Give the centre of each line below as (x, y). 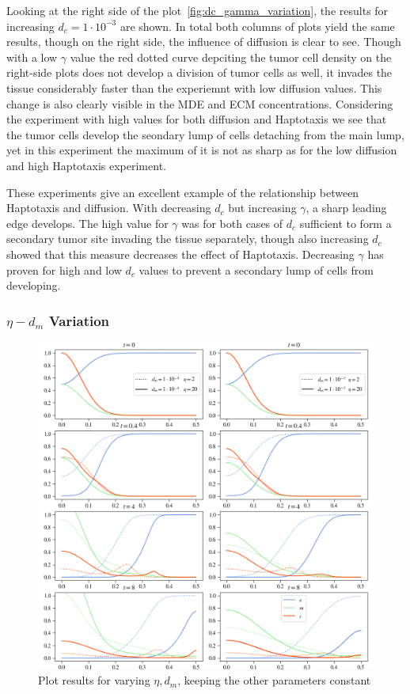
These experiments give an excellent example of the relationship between (183, 192)
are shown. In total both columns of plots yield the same (257, 26)
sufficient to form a (345, 223)
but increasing (262, 208)
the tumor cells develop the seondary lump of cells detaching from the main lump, (205, 134)
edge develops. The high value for (87, 223)
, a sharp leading (346, 208)
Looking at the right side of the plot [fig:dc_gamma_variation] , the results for (197, 10)
